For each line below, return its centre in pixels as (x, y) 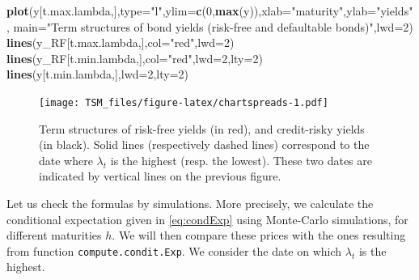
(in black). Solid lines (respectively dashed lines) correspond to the (204, 144)
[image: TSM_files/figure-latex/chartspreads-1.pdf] (184, 102)
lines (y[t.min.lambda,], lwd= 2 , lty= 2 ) (98, 74)
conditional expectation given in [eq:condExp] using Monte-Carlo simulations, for (207, 219)
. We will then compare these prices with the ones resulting (259, 235)
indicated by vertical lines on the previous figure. (160, 176)
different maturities (54, 235)
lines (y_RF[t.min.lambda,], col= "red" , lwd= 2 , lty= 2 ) (135, 58)
